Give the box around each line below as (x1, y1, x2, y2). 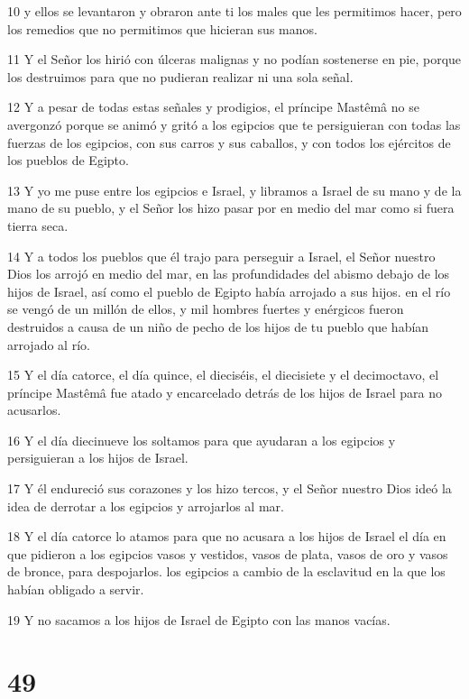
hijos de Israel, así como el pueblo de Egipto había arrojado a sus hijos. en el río (7, 281, 451, 300)
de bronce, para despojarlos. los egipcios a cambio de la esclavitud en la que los (7, 562, 446, 581)
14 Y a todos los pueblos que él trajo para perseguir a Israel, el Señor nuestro (7, 246, 436, 265)
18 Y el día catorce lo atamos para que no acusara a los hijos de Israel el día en (7, 527, 446, 546)
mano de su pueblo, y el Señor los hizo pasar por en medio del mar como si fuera (7, 198, 455, 217)
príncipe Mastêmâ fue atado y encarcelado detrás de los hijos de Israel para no (7, 382, 443, 401)
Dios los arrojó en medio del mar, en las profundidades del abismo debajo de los (7, 264, 450, 283)
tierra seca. (7, 216, 69, 235)
